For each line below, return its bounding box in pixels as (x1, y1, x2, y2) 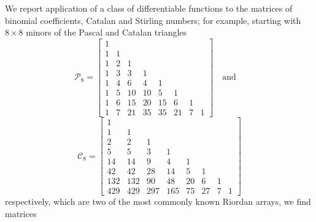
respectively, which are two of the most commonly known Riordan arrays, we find (5, 195, 311, 208)
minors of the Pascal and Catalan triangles (26, 26, 187, 39)
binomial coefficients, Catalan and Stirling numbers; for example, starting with (5, 13, 301, 26)
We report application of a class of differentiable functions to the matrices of (5, 2, 293, 14)
